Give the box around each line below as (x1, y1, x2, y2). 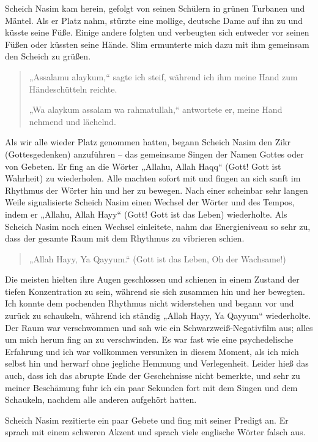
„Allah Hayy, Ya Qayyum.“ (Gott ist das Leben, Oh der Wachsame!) (29, 252, 286, 265)
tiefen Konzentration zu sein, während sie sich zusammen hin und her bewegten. (5, 284, 305, 297)
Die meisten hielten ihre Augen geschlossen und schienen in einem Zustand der (5, 273, 300, 286)
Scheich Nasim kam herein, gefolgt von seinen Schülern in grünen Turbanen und (5, 2, 305, 14)
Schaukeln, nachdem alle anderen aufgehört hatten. (5, 393, 197, 406)
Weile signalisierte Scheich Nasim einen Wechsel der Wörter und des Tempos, (5, 196, 295, 208)
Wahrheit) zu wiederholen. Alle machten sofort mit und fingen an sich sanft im (5, 172, 301, 185)
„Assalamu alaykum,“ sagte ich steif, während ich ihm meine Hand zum (29, 70, 298, 83)
